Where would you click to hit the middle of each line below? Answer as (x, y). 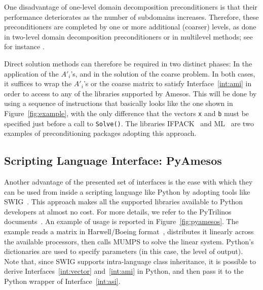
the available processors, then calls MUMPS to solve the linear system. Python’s (129, 241)
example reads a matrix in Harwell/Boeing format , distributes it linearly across (129, 231)
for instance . (24, 46)
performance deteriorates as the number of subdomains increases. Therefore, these (131, 16)
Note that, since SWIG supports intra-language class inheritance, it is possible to (130, 261)
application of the (31, 73)
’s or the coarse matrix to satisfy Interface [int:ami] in (167, 83)
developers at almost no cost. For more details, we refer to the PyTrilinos (118, 211)
